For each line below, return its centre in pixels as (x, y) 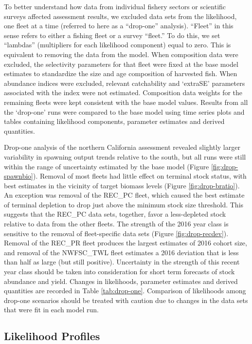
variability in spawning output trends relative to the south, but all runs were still (125, 156)
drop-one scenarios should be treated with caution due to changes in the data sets (126, 300)
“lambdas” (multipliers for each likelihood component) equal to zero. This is (117, 45)
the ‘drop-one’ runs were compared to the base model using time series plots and (124, 111)
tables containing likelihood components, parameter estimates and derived (114, 121)
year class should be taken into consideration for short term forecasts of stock (119, 272)
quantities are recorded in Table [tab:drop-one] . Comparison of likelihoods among (125, 291)
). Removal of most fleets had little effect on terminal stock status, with (140, 176)
